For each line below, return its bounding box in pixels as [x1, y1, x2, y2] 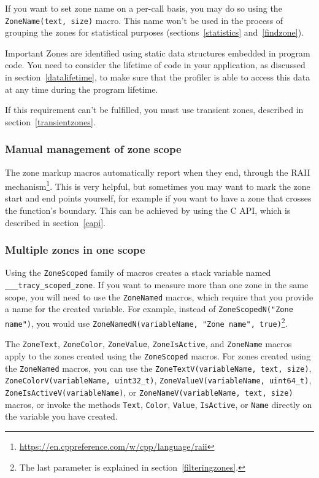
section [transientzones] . [5, 115, 96, 128]
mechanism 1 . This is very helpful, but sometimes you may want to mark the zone [5, 178, 310, 192]
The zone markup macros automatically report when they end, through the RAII [5, 165, 310, 178]
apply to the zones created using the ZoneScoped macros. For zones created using [5, 350, 311, 362]
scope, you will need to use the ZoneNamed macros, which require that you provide [5, 290, 313, 303]
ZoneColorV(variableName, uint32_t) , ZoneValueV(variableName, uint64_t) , [5, 374, 312, 386]
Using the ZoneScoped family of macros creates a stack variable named [5, 266, 271, 279]
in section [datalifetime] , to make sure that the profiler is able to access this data [5, 71, 310, 84]
